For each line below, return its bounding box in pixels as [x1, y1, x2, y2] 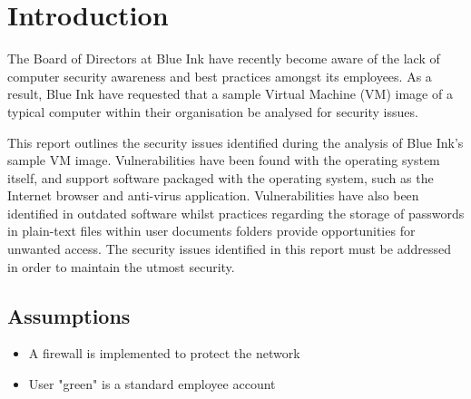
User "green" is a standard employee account [28, 375, 276, 394]
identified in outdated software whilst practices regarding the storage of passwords [7, 203, 465, 222]
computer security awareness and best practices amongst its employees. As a [7, 66, 432, 85]
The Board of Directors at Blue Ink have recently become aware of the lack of [7, 49, 440, 68]
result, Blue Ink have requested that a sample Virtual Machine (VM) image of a [7, 84, 453, 103]
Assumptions [7, 301, 131, 329]
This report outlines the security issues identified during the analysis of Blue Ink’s [7, 132, 464, 151]
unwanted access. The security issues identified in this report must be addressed [7, 239, 451, 258]
